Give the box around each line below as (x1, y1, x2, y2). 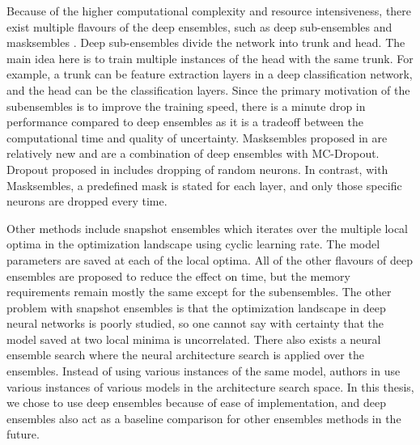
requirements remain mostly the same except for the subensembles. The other (6, 283, 392, 300)
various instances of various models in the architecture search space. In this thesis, (6, 378, 414, 395)
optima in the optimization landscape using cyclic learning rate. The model (6, 235, 380, 252)
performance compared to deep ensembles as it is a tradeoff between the (6, 113, 363, 130)
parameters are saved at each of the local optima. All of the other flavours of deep (6, 251, 414, 268)
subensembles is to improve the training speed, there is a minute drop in (6, 97, 366, 114)
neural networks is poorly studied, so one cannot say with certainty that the (6, 315, 384, 332)
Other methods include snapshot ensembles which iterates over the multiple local (6, 219, 408, 236)
